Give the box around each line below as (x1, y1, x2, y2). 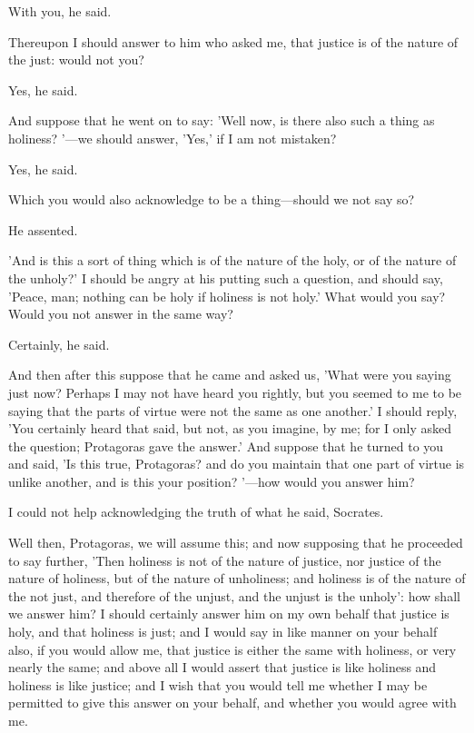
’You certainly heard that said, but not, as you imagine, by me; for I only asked (8, 419, 452, 438)
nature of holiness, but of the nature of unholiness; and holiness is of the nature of (8, 569, 466, 588)
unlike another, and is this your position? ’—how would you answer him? (8, 471, 415, 490)
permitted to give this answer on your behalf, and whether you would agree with (8, 693, 457, 712)
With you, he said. (8, 2, 112, 20)
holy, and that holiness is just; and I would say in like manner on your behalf (8, 622, 438, 641)
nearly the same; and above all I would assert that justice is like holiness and (8, 658, 437, 677)
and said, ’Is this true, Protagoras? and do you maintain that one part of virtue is (8, 454, 465, 473)
